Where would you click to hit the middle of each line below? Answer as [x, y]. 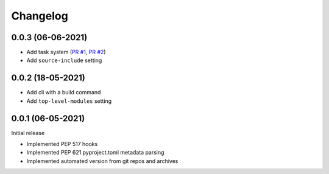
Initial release [28, 133]
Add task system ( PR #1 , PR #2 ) [66, 52]
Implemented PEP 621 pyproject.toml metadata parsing [95, 153]
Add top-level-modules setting [69, 101]
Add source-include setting [64, 60]
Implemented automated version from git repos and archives [102, 161]
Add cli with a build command [64, 92]
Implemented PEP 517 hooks [62, 144]
